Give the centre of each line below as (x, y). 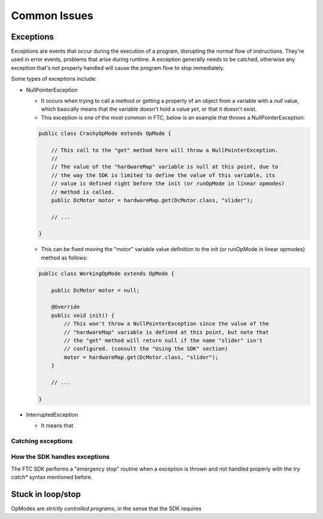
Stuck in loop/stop (46, 494)
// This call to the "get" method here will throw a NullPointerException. (165, 150)
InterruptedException (52, 414)
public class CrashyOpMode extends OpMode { (105, 133)
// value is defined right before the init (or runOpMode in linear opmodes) (168, 184)
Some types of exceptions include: (54, 79)
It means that (57, 426)
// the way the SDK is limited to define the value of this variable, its (163, 175)
